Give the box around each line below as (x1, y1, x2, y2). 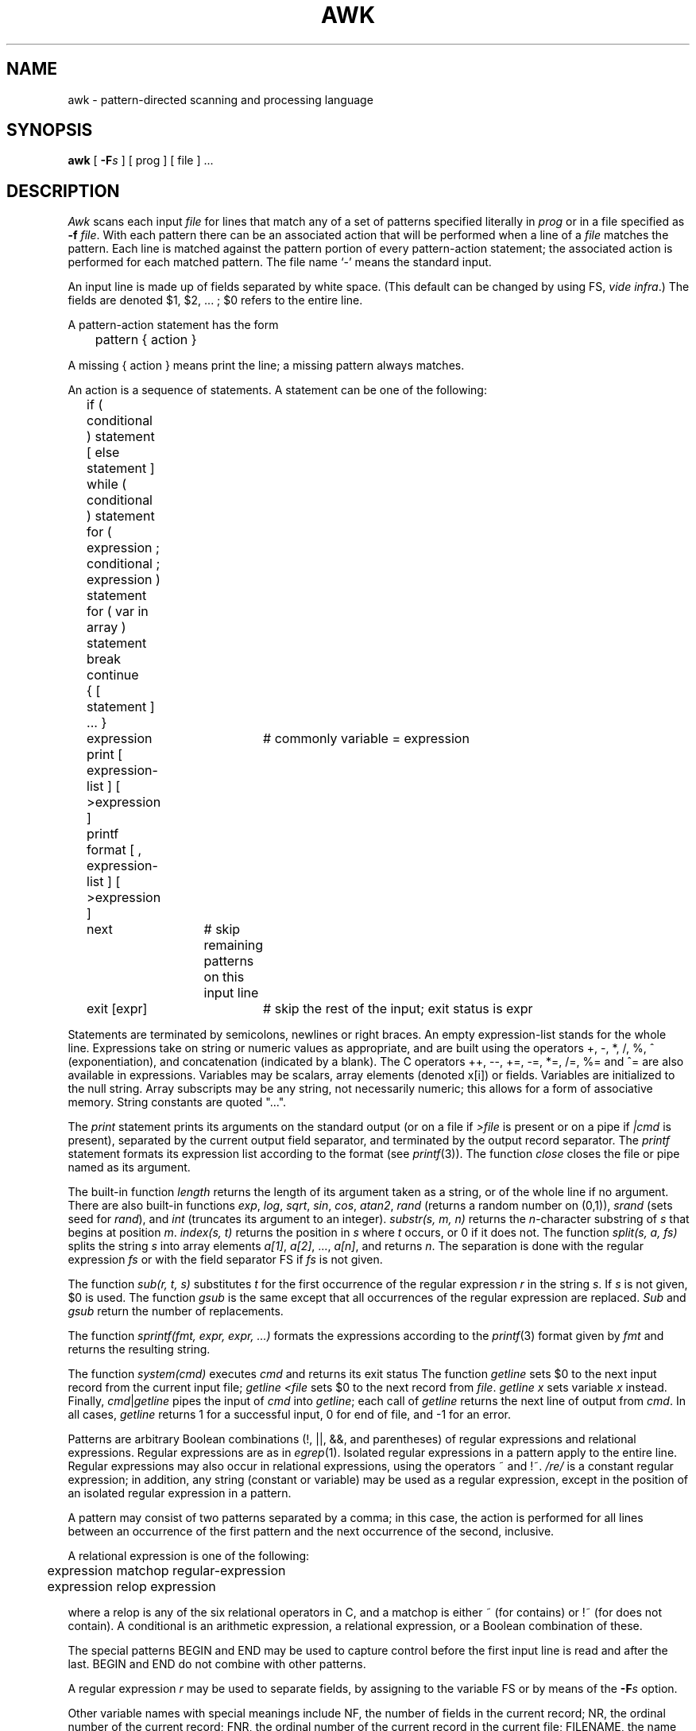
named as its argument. (68, 1160, 191, 1175)
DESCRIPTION (6, 180, 120, 201)
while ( (87, 476, 127, 493)
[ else (87, 444, 120, 461)
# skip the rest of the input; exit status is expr (263, 1001, 533, 1017)
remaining (203, 937, 264, 954)
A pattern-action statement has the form (68, 318, 279, 332)
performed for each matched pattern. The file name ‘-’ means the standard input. (68, 255, 492, 269)
